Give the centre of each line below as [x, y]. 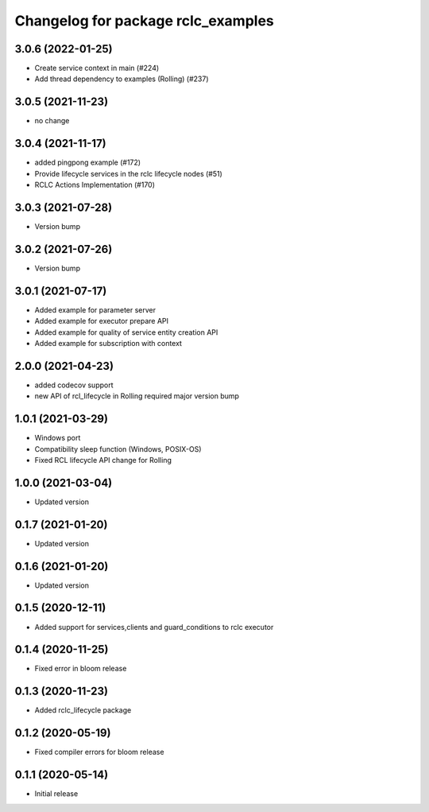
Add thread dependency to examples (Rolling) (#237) [122, 79]
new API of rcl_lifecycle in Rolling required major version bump [137, 396]
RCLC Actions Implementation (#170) [95, 185]
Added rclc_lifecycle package [83, 710]
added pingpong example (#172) [88, 162]
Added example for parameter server [95, 309]
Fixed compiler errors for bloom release [99, 752]
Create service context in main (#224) [97, 68]
